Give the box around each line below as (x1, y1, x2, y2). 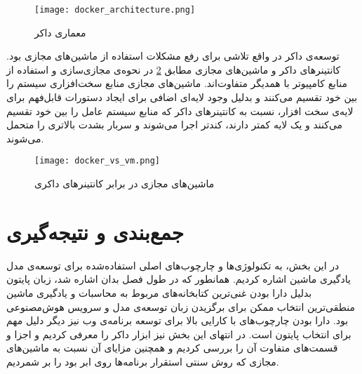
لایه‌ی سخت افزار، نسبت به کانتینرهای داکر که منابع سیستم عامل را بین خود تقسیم (6, 103, 354, 118)
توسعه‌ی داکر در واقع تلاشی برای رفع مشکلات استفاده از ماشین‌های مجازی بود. (6, 48, 340, 63)
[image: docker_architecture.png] (34, 5, 196, 15)
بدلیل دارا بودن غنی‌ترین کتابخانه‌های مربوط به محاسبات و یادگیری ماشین (6, 285, 312, 300)
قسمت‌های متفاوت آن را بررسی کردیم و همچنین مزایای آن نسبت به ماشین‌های (6, 340, 338, 355)
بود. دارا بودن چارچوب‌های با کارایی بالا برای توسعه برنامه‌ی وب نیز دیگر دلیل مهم (6, 313, 349, 328)
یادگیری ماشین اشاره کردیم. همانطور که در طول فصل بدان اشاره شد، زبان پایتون (6, 272, 351, 286)
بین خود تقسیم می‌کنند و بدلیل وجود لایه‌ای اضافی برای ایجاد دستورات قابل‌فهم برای (6, 90, 358, 105)
